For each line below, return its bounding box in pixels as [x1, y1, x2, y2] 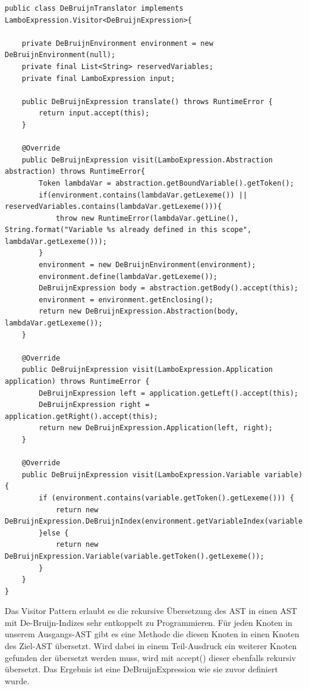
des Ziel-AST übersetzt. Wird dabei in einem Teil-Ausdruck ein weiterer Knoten [5, 640, 297, 652]
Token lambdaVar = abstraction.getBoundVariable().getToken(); [39, 178, 294, 187]
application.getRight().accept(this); [5, 412, 158, 421]
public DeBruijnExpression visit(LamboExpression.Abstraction [21, 155, 273, 164]
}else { [39, 528, 69, 537]
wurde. [5, 674, 30, 687]
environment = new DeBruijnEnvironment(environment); [39, 261, 256, 270]
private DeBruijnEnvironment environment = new [21, 39, 213, 48]
